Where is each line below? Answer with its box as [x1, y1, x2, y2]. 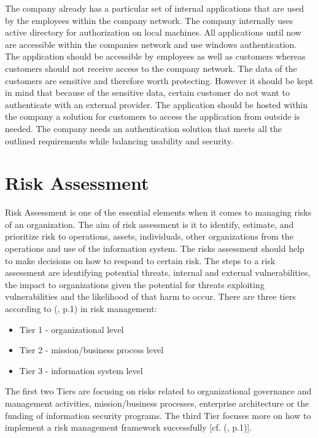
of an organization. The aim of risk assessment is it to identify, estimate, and [5, 217, 294, 230]
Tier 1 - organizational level [19, 323, 124, 335]
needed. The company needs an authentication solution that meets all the [5, 122, 282, 135]
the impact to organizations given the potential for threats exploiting [5, 278, 265, 291]
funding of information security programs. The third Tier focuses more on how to [5, 409, 311, 421]
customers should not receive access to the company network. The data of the [5, 61, 297, 74]
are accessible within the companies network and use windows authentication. [5, 37, 297, 50]
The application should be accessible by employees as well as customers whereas [5, 50, 306, 63]
